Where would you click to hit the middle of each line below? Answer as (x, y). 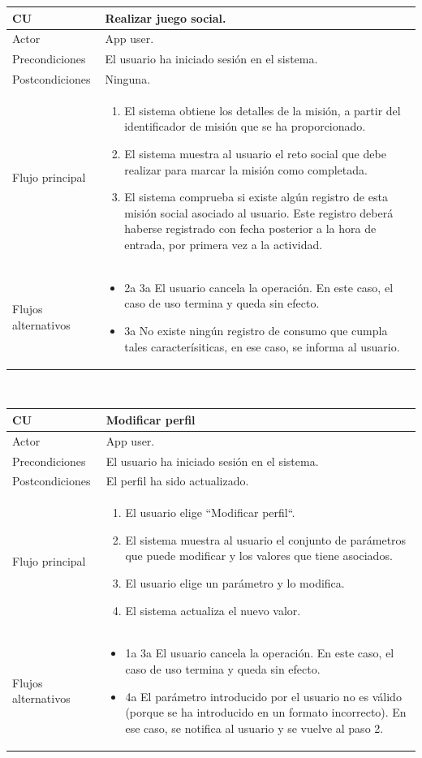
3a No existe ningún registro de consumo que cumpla (256, 331)
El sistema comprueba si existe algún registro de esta (256, 197)
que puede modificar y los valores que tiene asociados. (259, 556)
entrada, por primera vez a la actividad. (224, 245)
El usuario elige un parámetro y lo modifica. (235, 583)
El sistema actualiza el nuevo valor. (213, 610)
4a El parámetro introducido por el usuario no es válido (263, 696)
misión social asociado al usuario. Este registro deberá (259, 212)
